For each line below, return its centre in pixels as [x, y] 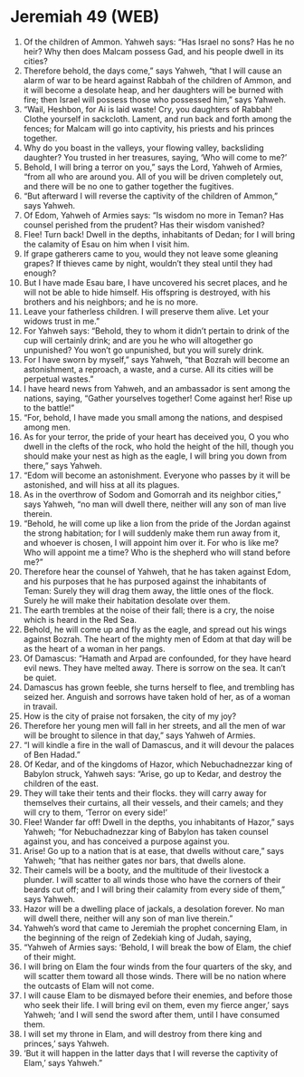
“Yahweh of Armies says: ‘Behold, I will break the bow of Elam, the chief [157, 947]
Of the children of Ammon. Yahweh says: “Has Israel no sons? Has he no [159, 42]
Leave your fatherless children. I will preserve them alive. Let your [146, 311]
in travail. [40, 706]
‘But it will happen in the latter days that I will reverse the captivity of [151, 1053]
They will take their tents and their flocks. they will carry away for [145, 793]
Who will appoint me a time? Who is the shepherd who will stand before [157, 552]
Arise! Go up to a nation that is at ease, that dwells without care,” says [153, 850]
